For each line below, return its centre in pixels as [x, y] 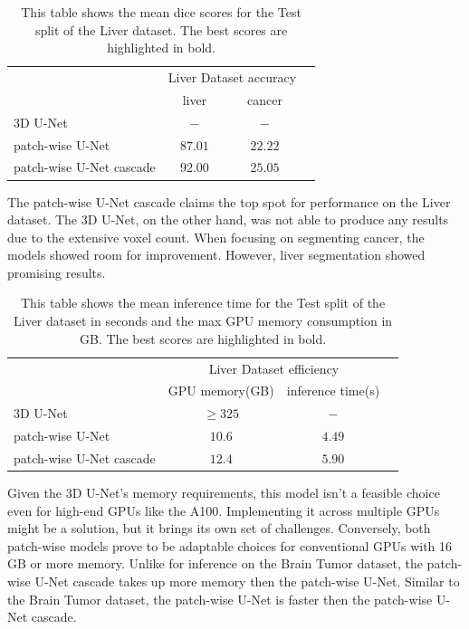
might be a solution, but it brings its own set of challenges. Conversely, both [219, 528]
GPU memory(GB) [221, 391]
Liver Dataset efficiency [274, 368]
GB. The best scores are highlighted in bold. [203, 338]
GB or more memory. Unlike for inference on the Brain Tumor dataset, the [215, 563]
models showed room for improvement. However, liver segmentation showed [216, 255]
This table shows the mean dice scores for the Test [161, 12]
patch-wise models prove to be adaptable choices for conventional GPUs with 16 [230, 545]
